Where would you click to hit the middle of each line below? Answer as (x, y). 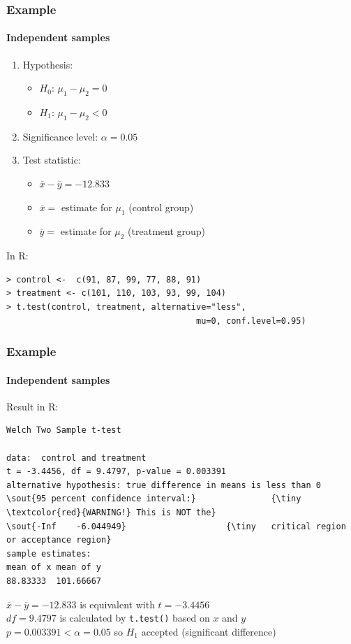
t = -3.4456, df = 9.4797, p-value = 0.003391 (116, 472)
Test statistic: (52, 160)
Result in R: (32, 406)
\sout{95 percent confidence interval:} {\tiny (154, 499)
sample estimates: (49, 553)
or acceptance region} (59, 540)
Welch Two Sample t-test (64, 430)
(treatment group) (167, 231)
